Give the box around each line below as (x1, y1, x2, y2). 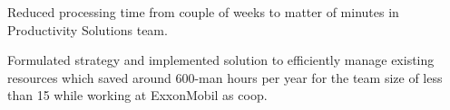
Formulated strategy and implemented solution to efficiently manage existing (7, 50, 435, 69)
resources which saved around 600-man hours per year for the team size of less (7, 68, 443, 87)
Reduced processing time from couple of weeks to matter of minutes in (7, 3, 399, 21)
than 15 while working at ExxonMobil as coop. (7, 86, 268, 105)
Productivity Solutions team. (7, 20, 168, 39)
